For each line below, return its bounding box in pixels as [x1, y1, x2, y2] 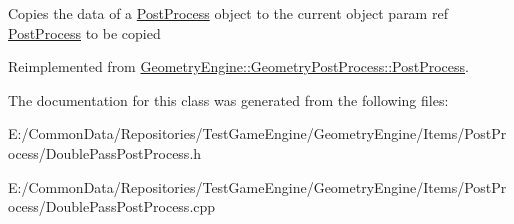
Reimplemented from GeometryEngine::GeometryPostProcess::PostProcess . [8, 56, 469, 77]
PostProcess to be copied [8, 22, 161, 43]
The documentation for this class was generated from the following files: [8, 89, 449, 110]
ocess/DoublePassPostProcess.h [8, 142, 202, 163]
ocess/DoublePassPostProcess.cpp [8, 196, 216, 217]
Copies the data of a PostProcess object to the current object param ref [8, 3, 448, 23]
